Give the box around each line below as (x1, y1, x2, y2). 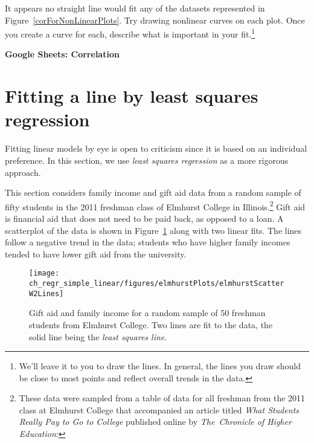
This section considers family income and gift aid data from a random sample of (5, 186, 301, 199)
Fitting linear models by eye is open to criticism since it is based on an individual (5, 142, 307, 155)
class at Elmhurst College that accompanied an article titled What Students (19, 403, 300, 416)
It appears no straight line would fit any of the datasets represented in (5, 2, 265, 14)
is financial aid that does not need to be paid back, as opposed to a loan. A (5, 212, 284, 224)
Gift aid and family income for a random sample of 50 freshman (29, 306, 266, 319)
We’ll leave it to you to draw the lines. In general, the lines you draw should (19, 360, 301, 372)
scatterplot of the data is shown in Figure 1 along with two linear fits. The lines (5, 224, 302, 236)
